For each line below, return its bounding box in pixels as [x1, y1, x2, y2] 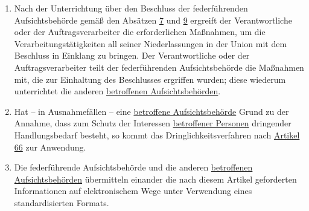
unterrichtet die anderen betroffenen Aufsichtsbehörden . [14, 85, 221, 97]
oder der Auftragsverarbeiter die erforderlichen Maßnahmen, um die [14, 25, 266, 38]
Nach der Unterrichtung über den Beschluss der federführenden [14, 2, 248, 14]
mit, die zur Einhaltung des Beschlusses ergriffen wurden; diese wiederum [14, 73, 286, 85]
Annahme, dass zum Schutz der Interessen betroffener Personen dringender [14, 117, 291, 129]
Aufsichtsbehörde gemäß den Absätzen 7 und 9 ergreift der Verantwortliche [14, 13, 292, 26]
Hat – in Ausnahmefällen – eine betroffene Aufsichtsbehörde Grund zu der [14, 105, 289, 117]
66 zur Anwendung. [14, 140, 86, 153]
